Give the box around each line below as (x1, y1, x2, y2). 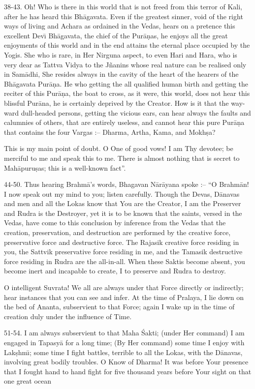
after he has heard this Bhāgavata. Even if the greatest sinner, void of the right (4, 11, 243, 21)
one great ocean (4, 376, 52, 386)
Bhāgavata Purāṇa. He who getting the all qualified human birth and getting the (4, 78, 248, 89)
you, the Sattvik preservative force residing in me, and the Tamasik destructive (4, 246, 243, 257)
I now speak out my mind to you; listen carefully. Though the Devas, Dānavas (4, 188, 240, 199)
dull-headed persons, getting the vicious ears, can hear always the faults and (21, 107, 251, 118)
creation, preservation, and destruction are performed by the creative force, (4, 227, 231, 238)
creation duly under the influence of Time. (4, 311, 132, 321)
